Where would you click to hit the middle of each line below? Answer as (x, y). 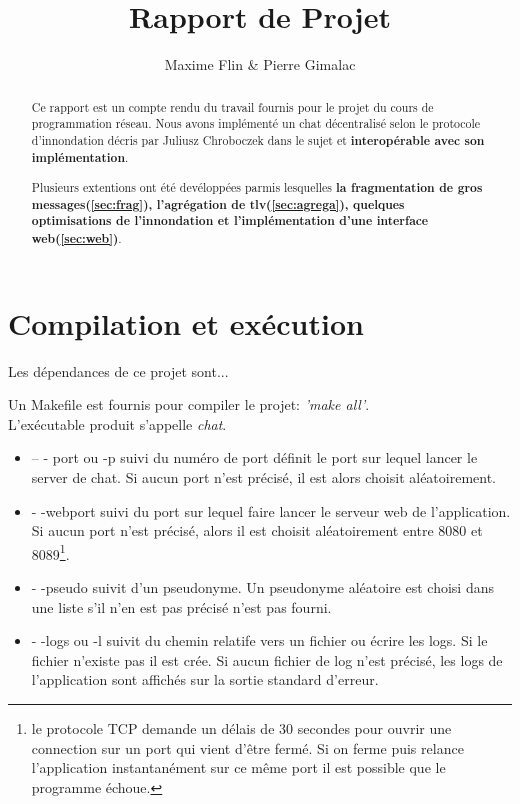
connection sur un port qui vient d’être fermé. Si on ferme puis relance (247, 747)
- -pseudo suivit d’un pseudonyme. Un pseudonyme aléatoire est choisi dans (262, 587)
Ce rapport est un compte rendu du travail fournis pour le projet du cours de (232, 106)
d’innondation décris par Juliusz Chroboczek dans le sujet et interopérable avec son (258, 140)
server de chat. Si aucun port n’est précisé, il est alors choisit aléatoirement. (264, 476)
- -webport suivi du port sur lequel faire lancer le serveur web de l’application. (271, 510)
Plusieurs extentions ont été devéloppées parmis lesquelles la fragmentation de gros (257, 188)
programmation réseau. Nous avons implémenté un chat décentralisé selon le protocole (256, 123)
